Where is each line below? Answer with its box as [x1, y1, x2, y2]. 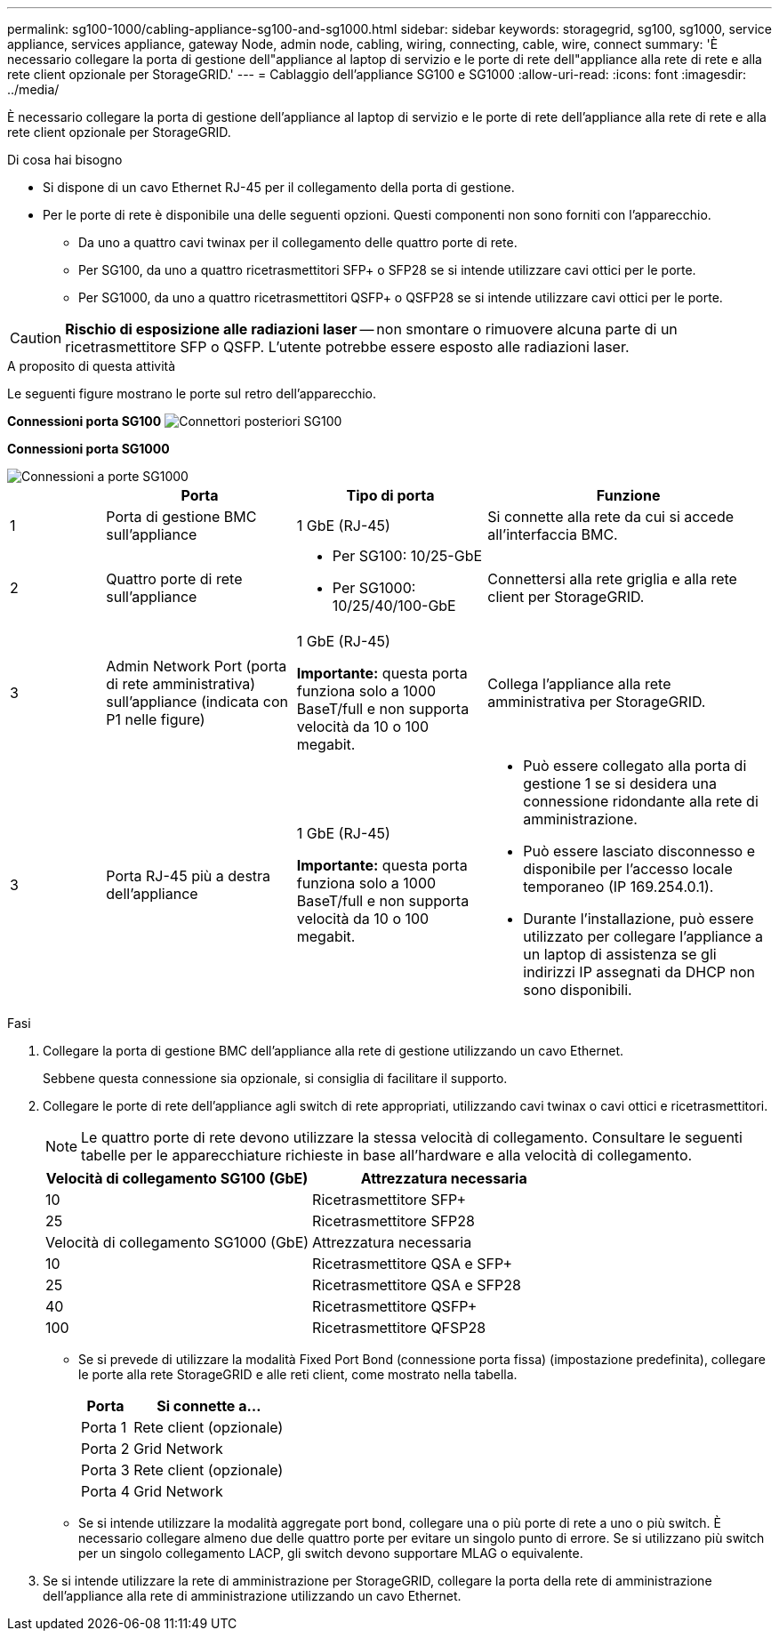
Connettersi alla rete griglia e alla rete [487, 570, 737, 588]
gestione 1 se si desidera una [523, 775, 717, 792]
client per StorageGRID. [487, 588, 645, 606]
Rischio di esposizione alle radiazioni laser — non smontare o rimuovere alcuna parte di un [65, 320, 678, 338]
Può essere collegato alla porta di [523, 757, 747, 775]
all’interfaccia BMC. [487, 526, 618, 543]
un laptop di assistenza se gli [523, 945, 717, 963]
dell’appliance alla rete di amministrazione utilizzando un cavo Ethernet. [43, 1588, 462, 1603]
